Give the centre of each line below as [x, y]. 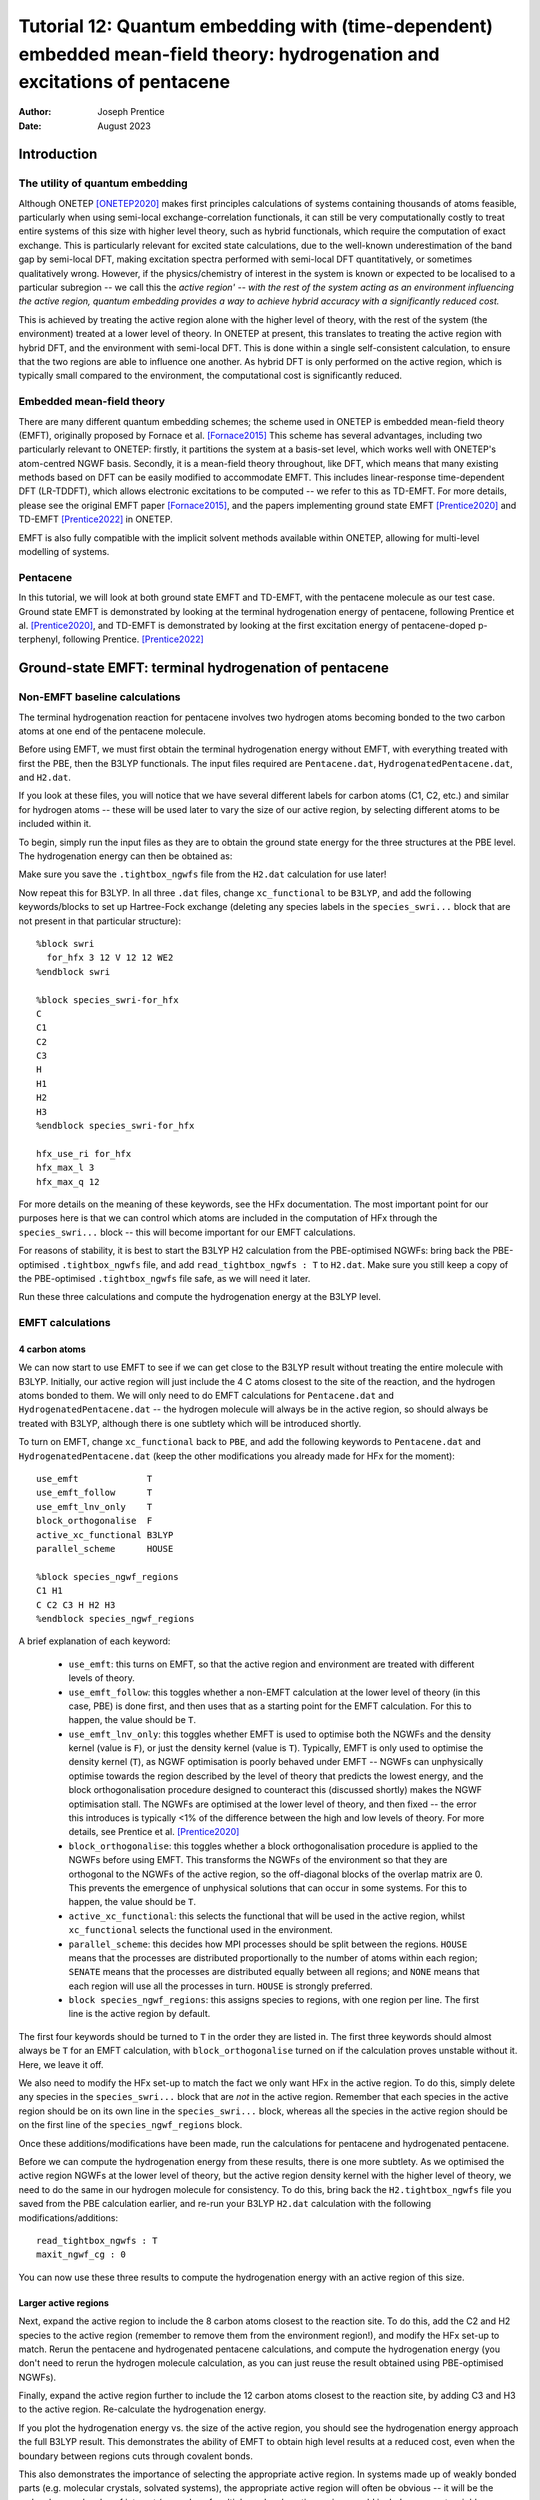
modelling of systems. [64, 552]
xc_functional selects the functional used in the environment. [201, 1930]
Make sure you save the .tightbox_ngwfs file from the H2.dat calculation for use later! [202, 874]
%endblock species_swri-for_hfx [115, 1126]
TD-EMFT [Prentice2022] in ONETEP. [96, 519]
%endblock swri [73, 971]
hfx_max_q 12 [68, 1181]
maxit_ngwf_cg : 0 [81, 2254]
